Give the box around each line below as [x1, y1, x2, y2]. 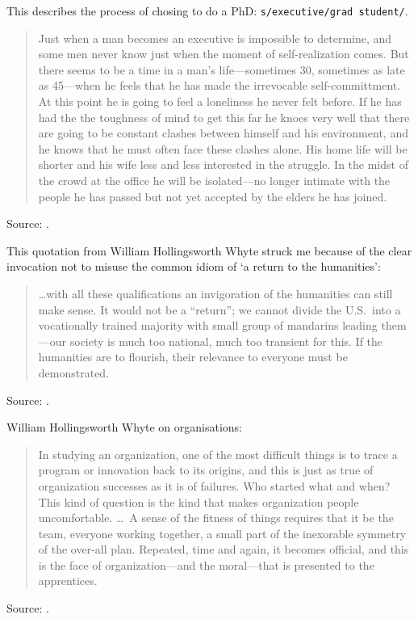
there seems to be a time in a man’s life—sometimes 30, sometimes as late [38, 61, 405, 78]
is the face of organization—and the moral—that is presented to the [38, 556, 374, 573]
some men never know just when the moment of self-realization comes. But [38, 45, 409, 62]
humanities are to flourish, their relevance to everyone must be [38, 348, 348, 365]
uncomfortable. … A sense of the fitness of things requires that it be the [38, 509, 394, 526]
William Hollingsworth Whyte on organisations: [6, 419, 243, 436]
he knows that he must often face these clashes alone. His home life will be [38, 140, 408, 157]
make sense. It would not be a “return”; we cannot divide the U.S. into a [38, 301, 401, 318]
